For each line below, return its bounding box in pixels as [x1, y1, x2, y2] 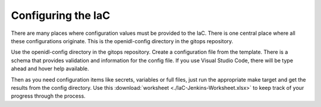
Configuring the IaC [11, 9, 111, 22]
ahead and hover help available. [11, 65, 89, 72]
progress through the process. [11, 92, 86, 100]
